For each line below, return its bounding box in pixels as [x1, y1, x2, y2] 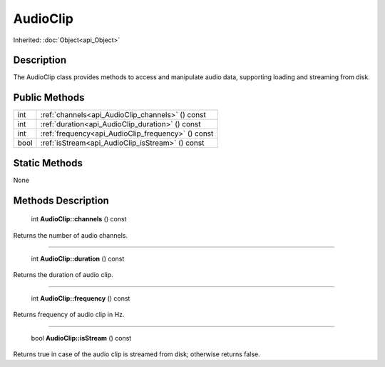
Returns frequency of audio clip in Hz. [13, 311, 125, 319]
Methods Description [13, 194, 110, 206]
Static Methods [13, 157, 83, 169]
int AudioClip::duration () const [31, 254, 125, 263]
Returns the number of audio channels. [13, 231, 128, 239]
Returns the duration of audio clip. [13, 271, 113, 279]
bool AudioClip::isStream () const [31, 333, 132, 342]
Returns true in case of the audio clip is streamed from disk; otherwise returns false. [13, 350, 260, 358]
